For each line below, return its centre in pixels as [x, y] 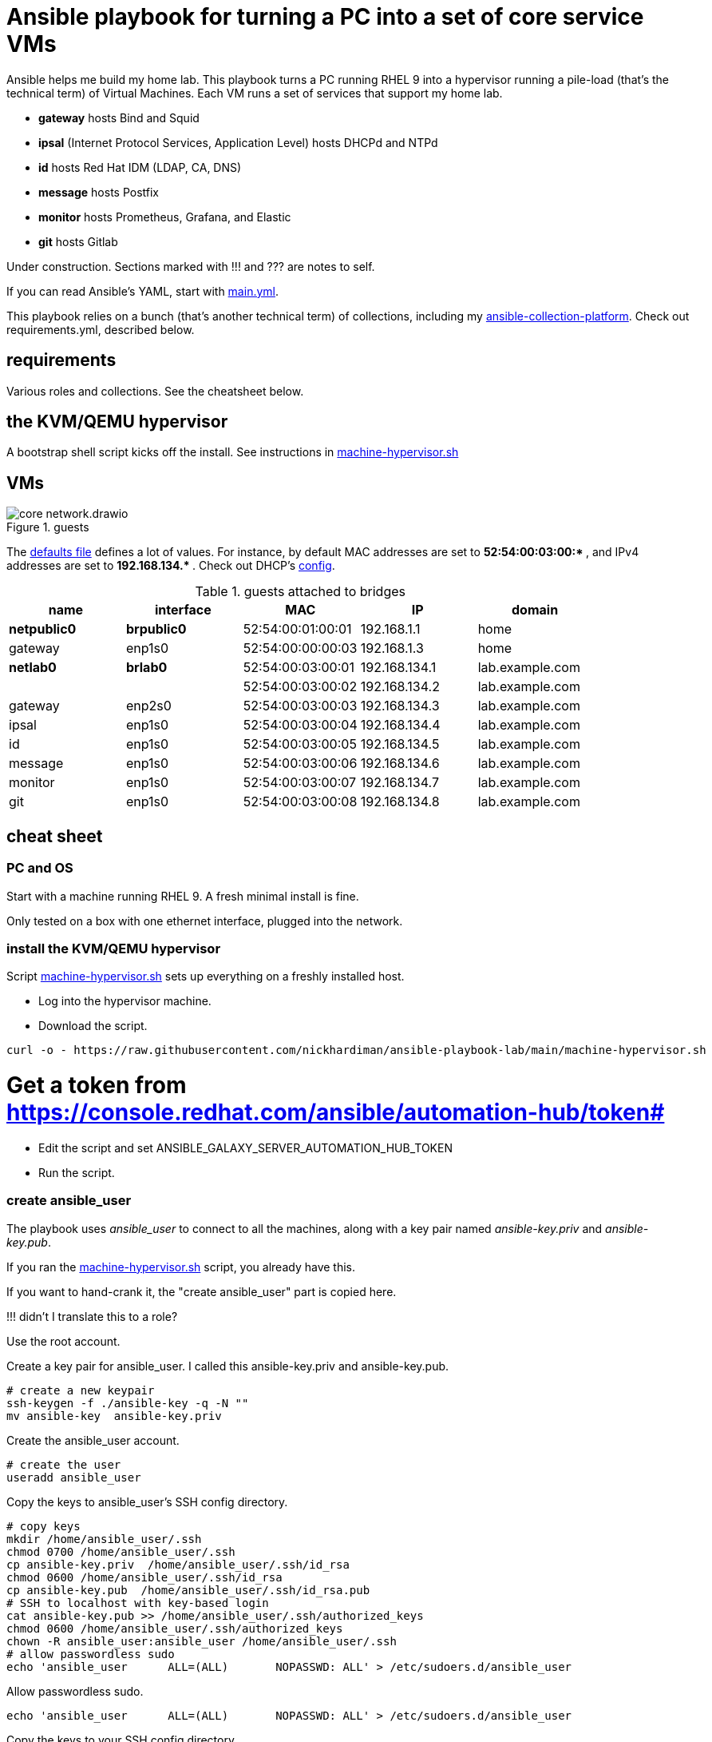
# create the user [64, 1464]
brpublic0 [156, 629]
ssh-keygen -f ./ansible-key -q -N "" [128, 1403]
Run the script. [77, 1172]
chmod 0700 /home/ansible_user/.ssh [121, 1551]
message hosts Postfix [99, 192]
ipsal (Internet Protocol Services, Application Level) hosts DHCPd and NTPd [238, 142]
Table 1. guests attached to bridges [300, 592]
